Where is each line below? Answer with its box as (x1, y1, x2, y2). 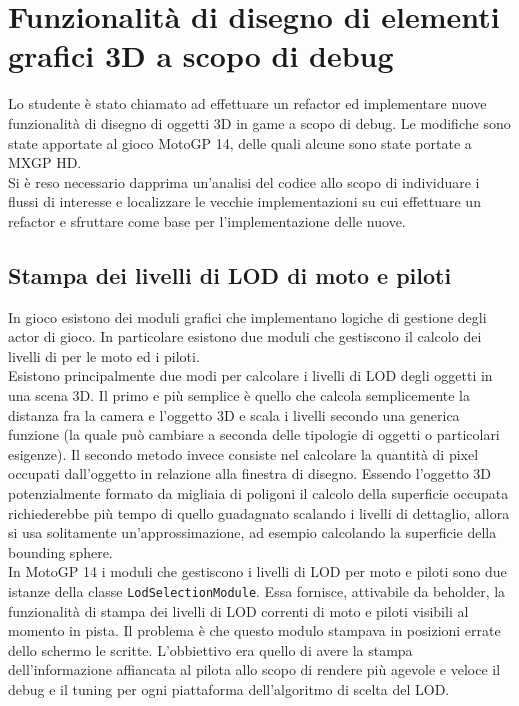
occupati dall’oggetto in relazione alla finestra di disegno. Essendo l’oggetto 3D (8, 463, 492, 484)
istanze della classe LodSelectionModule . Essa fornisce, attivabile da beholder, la (8, 580, 506, 601)
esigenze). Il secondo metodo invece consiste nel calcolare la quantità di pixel (8, 443, 479, 464)
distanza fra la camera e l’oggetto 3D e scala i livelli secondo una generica (8, 404, 460, 425)
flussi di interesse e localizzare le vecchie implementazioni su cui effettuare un (8, 191, 481, 212)
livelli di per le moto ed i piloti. (8, 345, 200, 366)
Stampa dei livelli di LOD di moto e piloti (8, 259, 452, 290)
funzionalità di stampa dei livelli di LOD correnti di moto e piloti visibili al (8, 600, 469, 621)
